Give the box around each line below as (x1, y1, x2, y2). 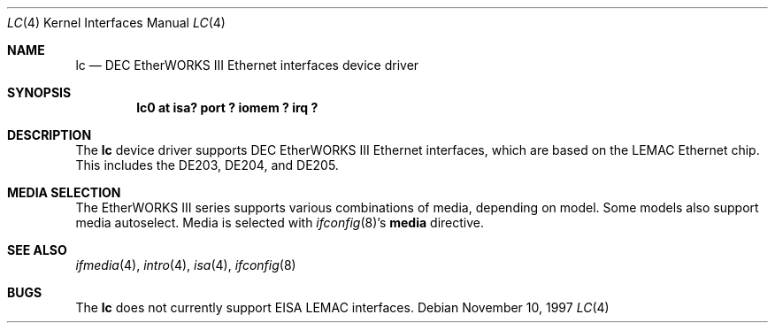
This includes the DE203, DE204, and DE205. (75, 157, 339, 173)
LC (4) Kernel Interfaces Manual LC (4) (7, 15, 226, 30)
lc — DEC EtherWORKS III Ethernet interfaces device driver (75, 58, 419, 73)
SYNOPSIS (7, 85, 72, 100)
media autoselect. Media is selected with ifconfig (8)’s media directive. (75, 215, 484, 230)
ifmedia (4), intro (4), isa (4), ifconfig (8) (75, 257, 296, 272)
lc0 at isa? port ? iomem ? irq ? (136, 100, 318, 115)
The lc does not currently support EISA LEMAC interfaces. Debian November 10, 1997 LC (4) (75, 300, 610, 315)
